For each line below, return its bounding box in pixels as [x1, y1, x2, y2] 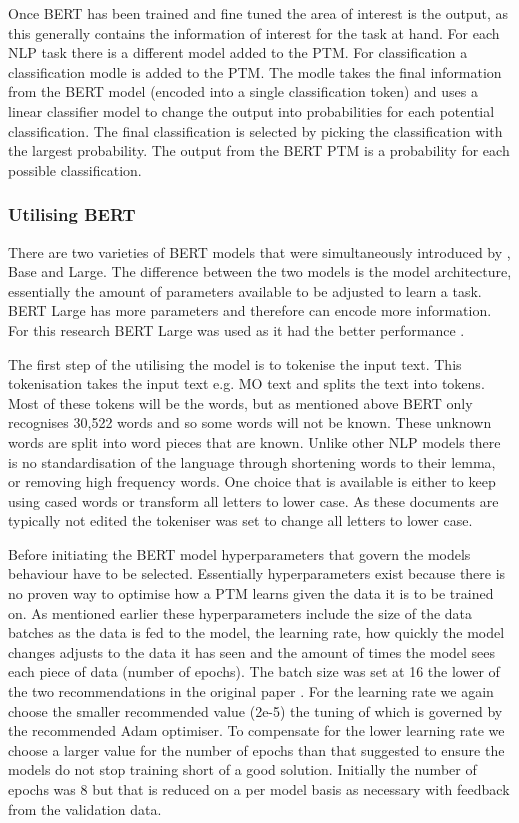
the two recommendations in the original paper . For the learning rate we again [8, 681, 494, 702]
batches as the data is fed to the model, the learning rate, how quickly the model [8, 622, 505, 643]
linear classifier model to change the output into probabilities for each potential [8, 100, 495, 121]
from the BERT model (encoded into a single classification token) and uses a [8, 81, 478, 102]
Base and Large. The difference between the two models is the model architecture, [8, 261, 512, 282]
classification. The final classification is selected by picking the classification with [8, 120, 503, 141]
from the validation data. [8, 798, 162, 819]
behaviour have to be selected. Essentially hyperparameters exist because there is [8, 563, 506, 584]
